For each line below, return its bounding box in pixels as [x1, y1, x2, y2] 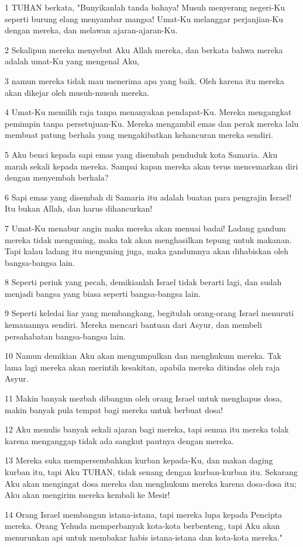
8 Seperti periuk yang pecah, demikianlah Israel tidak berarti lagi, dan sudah [5, 276, 282, 288]
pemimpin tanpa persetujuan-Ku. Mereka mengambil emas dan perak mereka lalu [5, 117, 299, 129]
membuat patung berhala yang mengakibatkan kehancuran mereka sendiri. [5, 129, 273, 141]
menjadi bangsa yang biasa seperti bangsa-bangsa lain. [5, 287, 201, 299]
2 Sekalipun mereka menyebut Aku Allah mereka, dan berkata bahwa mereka [5, 43, 283, 56]
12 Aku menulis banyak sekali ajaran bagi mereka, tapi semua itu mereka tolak [5, 423, 289, 435]
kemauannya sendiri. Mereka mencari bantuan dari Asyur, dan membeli [5, 318, 262, 331]
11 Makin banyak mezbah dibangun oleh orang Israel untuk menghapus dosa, [5, 392, 283, 404]
